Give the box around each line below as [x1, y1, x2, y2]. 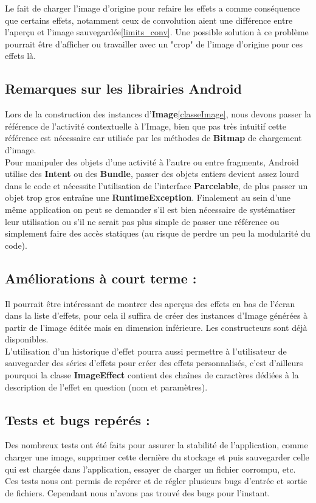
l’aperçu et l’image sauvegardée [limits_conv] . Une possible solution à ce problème [5, 26, 309, 38]
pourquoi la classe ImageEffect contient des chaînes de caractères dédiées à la [5, 369, 299, 381]
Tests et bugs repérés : [5, 410, 150, 429]
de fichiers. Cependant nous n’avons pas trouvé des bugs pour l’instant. [5, 486, 270, 499]
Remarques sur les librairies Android [5, 79, 242, 98]
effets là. [5, 49, 36, 62]
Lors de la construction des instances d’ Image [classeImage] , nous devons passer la [5, 108, 311, 120]
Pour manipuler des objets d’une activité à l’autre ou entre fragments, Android [5, 155, 299, 168]
